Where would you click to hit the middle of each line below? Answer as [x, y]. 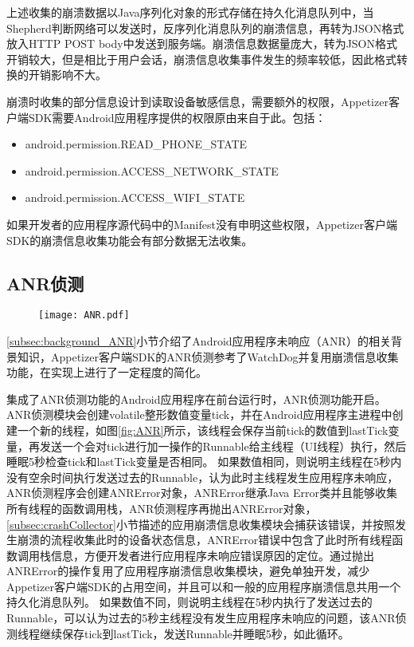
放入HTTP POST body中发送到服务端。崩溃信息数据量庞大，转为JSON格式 [202, 43]
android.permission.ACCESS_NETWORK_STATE [152, 170]
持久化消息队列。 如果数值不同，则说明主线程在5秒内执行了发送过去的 [189, 602]
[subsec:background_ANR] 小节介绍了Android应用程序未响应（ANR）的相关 [199, 340]
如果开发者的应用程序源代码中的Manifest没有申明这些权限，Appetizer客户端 [202, 224]
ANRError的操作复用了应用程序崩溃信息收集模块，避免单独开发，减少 [188, 571]
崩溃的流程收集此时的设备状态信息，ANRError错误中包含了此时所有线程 [205, 540]
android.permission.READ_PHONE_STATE [136, 144]
